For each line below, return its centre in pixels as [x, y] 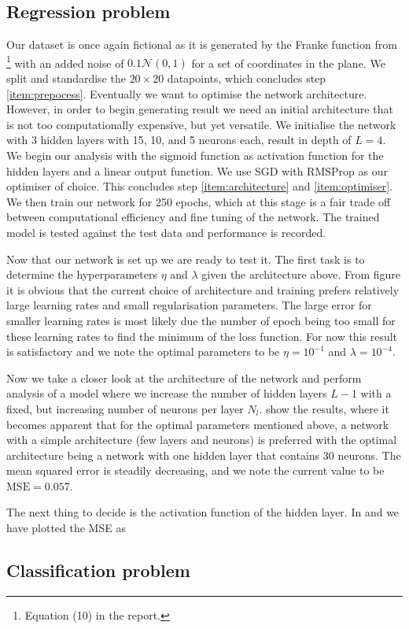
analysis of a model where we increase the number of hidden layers [167, 393]
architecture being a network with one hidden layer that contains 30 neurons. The [204, 455]
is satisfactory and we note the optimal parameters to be [143, 351]
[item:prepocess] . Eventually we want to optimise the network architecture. [187, 93]
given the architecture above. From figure [301, 274]
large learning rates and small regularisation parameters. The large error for [189, 305]
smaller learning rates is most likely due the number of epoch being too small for [201, 320]
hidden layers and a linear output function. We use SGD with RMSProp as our [197, 170]
